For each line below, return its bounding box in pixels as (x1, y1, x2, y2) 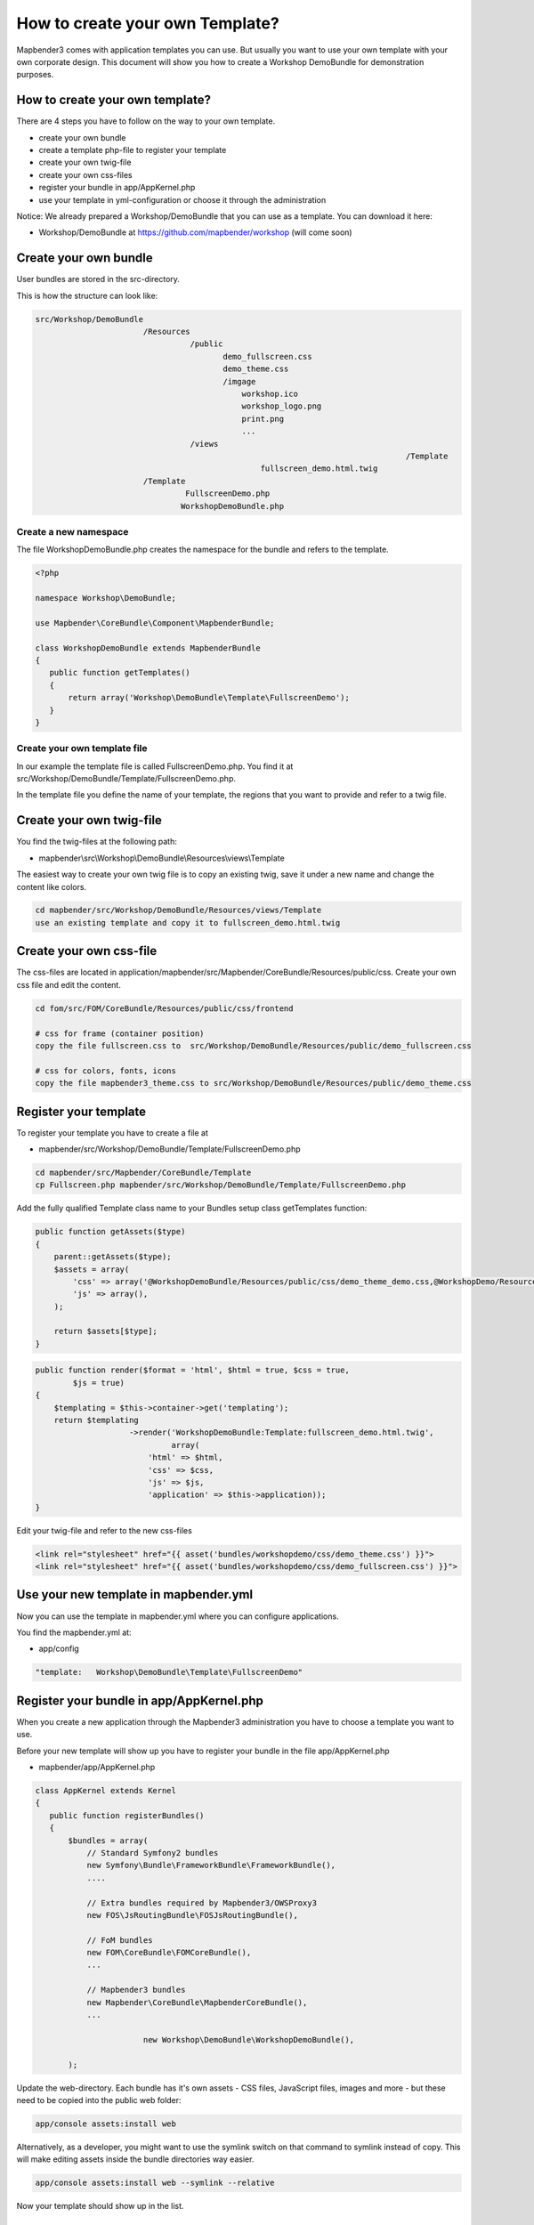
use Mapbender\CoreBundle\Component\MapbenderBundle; (35, 618, 275, 627)
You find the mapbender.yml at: (16, 1627, 133, 1638)
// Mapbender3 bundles (86, 1985, 186, 1995)
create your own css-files (38, 169, 133, 180)
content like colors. (16, 881, 87, 892)
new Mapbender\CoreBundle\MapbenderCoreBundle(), (86, 1997, 308, 2007)
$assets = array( (53, 1264, 130, 1274)
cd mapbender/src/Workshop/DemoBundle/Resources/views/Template (35, 905, 322, 916)
